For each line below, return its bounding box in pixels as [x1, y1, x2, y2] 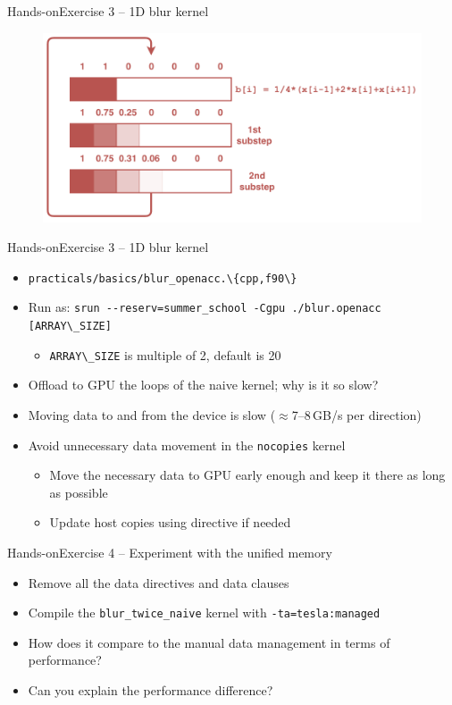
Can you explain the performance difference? [28, 681, 273, 700]
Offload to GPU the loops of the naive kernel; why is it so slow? [28, 375, 379, 394]
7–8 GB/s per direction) [291, 406, 422, 424]
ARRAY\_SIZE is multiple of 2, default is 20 [49, 345, 281, 364]
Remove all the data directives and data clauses [28, 573, 289, 592]
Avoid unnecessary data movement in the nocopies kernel [28, 435, 346, 454]
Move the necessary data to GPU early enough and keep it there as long [49, 466, 446, 484]
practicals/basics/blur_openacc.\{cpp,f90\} [28, 272, 297, 285]
